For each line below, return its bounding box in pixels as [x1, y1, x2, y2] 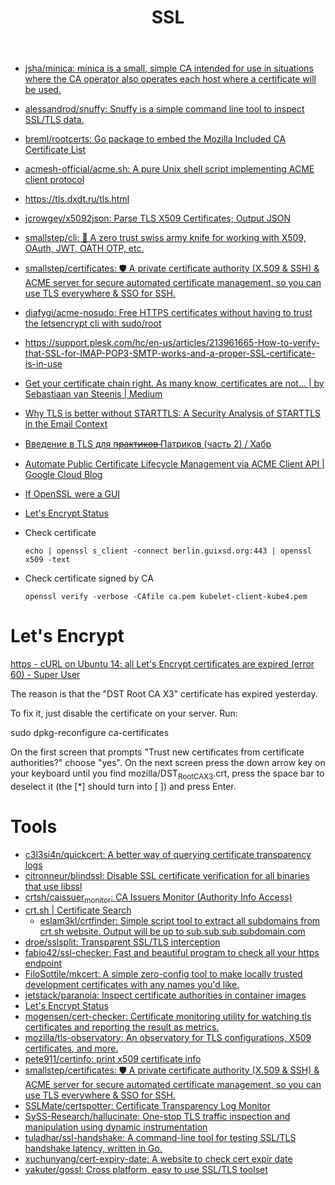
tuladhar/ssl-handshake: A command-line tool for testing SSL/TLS [24, 1131, 297, 1143]
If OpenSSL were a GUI [24, 488, 121, 500]
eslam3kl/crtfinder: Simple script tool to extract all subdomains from [39, 914, 321, 926]
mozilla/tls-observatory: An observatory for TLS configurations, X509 [24, 1031, 312, 1043]
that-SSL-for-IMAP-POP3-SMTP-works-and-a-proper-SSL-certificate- [24, 347, 316, 360]
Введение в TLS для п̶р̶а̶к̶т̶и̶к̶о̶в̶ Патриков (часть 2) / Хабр [24, 438, 272, 450]
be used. [24, 84, 62, 96]
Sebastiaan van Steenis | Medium [24, 388, 163, 400]
